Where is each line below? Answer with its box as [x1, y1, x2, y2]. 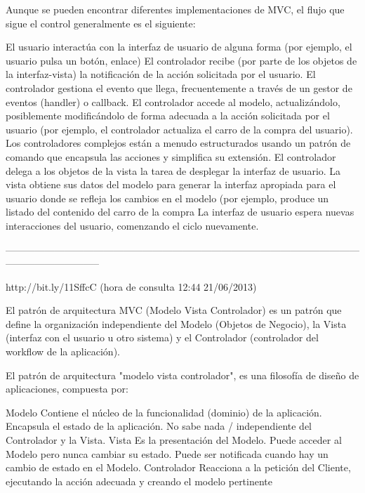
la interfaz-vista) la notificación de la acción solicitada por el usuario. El [6, 67, 316, 81]
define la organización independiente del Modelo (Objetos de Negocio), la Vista [6, 316, 347, 331]
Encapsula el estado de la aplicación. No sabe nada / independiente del [6, 419, 312, 433]
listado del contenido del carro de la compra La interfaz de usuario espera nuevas [6, 204, 354, 219]
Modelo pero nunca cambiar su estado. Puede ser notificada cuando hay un [6, 446, 328, 461]
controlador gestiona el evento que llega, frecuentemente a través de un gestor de [6, 80, 352, 95]
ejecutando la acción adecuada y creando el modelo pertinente [6, 473, 273, 488]
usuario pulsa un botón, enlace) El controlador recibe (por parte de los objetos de [6, 53, 357, 67]
